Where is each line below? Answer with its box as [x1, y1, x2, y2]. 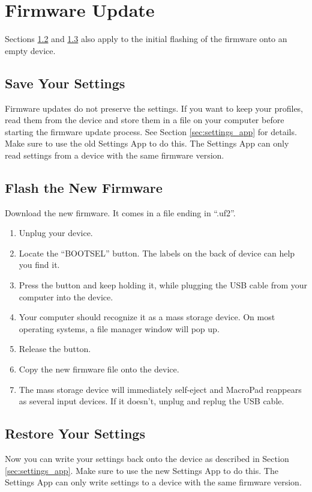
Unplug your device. [19, 226, 93, 239]
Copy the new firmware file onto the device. [19, 363, 179, 375]
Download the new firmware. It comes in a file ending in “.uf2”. [5, 206, 236, 219]
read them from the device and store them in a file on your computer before [5, 114, 284, 126]
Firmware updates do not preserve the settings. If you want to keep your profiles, [5, 102, 304, 114]
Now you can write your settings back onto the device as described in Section [5, 452, 289, 465]
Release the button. [19, 342, 91, 355]
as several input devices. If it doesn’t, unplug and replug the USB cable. [19, 395, 284, 407]
